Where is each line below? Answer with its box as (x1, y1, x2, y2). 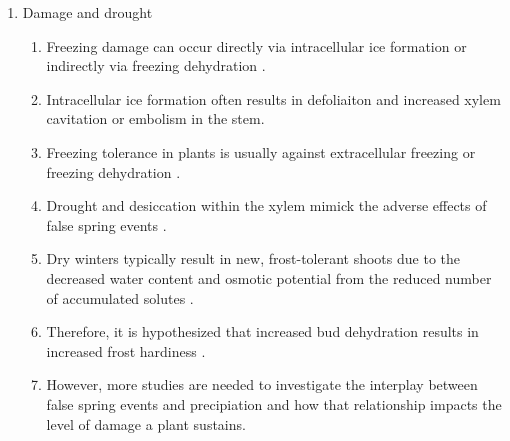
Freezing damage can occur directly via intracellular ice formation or (46, 35, 467, 56)
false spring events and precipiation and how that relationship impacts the (46, 393, 502, 414)
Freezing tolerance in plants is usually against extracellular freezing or (46, 141, 476, 162)
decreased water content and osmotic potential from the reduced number (46, 267, 492, 288)
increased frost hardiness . (46, 340, 206, 361)
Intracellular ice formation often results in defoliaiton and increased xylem (46, 88, 501, 109)
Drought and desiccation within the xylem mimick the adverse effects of (46, 195, 487, 216)
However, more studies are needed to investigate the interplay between (46, 374, 478, 395)
